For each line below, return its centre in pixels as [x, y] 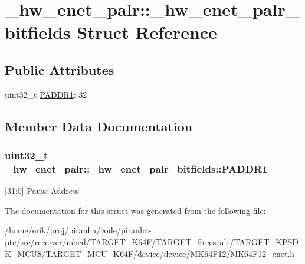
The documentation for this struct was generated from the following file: [135, 210]
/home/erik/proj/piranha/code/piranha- [78, 230]
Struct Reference [147, 32]
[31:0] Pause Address [42, 191]
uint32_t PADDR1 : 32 [46, 94]
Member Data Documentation [99, 126]
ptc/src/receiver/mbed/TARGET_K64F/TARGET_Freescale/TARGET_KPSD [152, 242]
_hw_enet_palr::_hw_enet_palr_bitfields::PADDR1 [136, 168]
